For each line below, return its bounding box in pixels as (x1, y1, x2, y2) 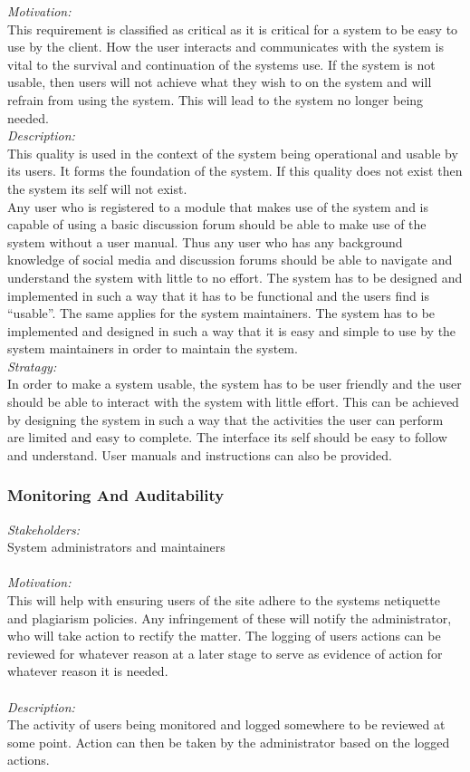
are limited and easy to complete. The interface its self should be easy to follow (7, 428, 447, 447)
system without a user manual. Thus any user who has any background (7, 232, 403, 251)
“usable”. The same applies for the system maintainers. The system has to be (7, 304, 436, 323)
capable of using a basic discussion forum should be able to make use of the (7, 215, 427, 234)
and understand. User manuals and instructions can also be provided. (7, 445, 392, 464)
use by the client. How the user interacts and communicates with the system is (7, 37, 444, 56)
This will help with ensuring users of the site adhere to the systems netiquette (7, 591, 440, 610)
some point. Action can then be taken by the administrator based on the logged (7, 732, 450, 751)
